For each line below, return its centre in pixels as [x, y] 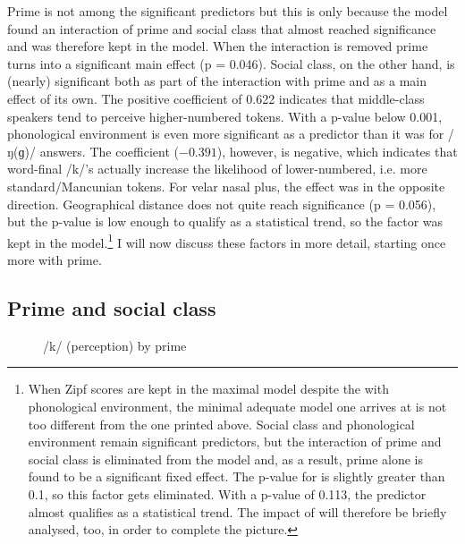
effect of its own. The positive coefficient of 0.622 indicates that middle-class [216, 98]
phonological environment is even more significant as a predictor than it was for [226, 134]
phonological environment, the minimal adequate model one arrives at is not [237, 406]
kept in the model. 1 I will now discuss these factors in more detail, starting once [227, 241]
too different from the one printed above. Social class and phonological [221, 424]
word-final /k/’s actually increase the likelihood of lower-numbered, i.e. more [217, 169]
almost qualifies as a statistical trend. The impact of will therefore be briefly [237, 511]
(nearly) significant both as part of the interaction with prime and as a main [217, 81]
